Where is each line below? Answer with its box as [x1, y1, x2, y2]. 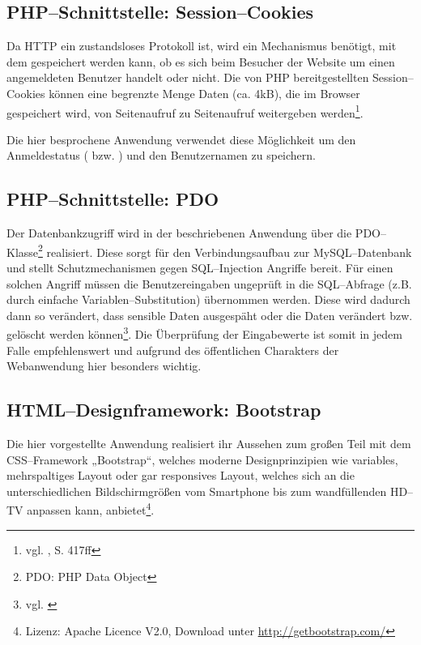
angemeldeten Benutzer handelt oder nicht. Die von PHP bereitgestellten [6, 69, 369, 86]
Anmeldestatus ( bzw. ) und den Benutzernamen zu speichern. [6, 147, 316, 164]
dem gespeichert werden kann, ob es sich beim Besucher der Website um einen [6, 53, 395, 70]
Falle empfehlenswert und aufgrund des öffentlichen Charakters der [6, 341, 339, 358]
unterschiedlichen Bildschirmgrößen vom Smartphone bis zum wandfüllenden [6, 482, 387, 499]
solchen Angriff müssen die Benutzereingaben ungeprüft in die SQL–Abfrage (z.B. [6, 275, 412, 292]
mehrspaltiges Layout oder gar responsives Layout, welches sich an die [6, 467, 355, 484]
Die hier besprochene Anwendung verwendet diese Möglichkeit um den [6, 130, 356, 147]
